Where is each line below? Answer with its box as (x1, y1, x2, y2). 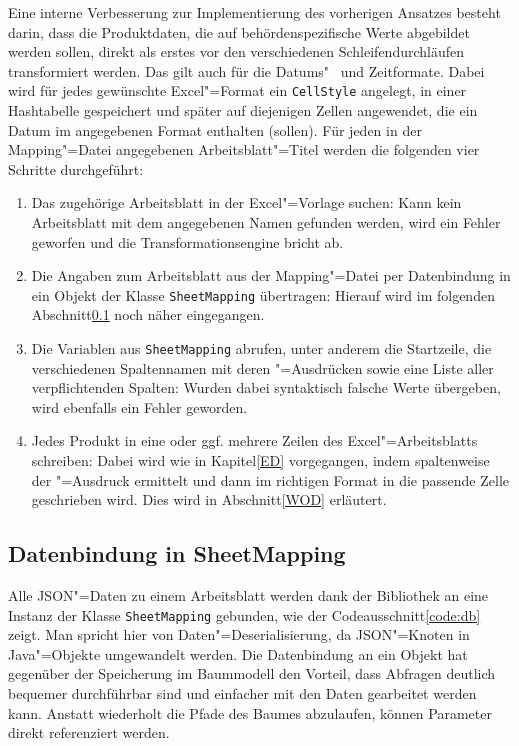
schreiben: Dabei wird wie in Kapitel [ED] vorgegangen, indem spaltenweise (31, 450, 490, 471)
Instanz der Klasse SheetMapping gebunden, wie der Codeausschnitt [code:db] (8, 604, 481, 625)
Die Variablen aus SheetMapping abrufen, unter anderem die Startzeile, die (31, 338, 492, 359)
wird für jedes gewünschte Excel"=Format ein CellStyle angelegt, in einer (8, 80, 467, 101)
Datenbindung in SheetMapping (8, 538, 346, 569)
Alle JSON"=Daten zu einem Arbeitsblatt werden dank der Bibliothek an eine (8, 585, 489, 606)
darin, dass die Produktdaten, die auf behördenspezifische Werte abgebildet (8, 21, 470, 42)
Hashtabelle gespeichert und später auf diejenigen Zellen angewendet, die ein (8, 100, 478, 121)
